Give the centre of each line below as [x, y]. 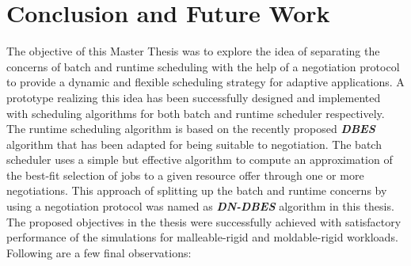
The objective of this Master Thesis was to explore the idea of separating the [193, 51]
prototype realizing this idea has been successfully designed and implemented [194, 97]
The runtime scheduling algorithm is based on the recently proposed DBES [191, 129]
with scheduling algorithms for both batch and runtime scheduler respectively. [196, 113]
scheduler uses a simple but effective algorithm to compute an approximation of [200, 160]
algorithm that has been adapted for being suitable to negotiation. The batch [194, 144]
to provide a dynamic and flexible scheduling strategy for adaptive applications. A [205, 82]
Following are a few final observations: [99, 252]
